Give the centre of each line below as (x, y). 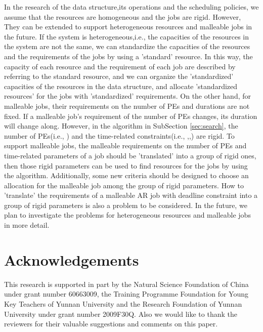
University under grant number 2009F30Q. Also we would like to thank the (121, 314)
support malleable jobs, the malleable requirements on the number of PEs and (125, 146)
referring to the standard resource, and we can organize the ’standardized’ (119, 76)
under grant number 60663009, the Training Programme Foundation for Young (126, 294)
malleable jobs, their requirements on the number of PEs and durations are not (127, 106)
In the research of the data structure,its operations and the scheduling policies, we (131, 7)
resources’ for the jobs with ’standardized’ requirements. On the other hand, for (128, 96)
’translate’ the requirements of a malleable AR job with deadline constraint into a (131, 195)
